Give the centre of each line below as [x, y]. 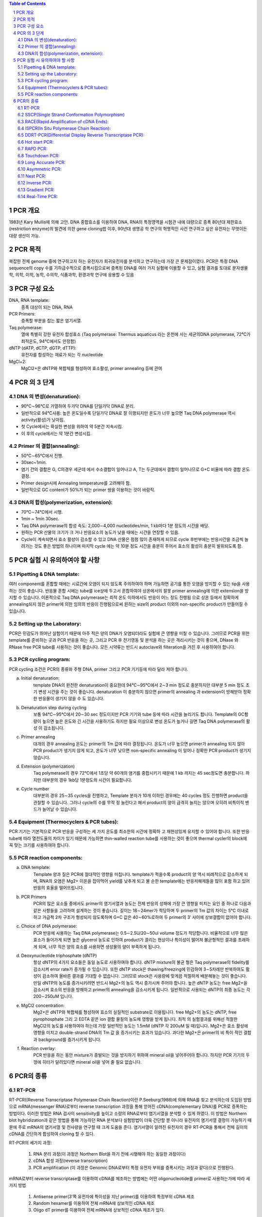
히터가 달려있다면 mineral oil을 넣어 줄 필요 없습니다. [92, 1062]
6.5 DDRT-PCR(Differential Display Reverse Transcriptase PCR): [81, 135]
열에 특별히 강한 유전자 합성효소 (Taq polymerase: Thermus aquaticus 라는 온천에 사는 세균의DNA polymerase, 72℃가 [136, 334]
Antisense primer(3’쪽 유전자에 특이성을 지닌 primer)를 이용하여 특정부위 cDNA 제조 [114, 1196]
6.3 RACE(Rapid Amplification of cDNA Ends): [63, 121]
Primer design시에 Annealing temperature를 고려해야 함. [76, 483]
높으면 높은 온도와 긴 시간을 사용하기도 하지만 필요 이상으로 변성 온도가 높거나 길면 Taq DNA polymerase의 [143, 721]
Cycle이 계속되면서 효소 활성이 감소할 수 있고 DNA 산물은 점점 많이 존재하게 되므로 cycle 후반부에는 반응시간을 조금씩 [132, 539]
